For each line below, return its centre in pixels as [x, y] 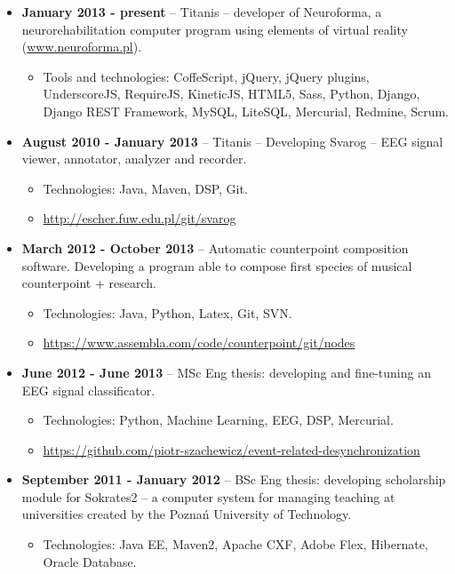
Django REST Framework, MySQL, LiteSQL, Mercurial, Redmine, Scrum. [246, 111]
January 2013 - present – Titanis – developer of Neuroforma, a [202, 12]
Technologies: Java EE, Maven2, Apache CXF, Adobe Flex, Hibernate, [235, 544]
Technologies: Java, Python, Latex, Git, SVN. [168, 312]
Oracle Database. [90, 561]
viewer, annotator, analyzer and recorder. [134, 159]
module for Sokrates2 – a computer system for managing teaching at [208, 496]
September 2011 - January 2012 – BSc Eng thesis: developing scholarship [234, 479]
